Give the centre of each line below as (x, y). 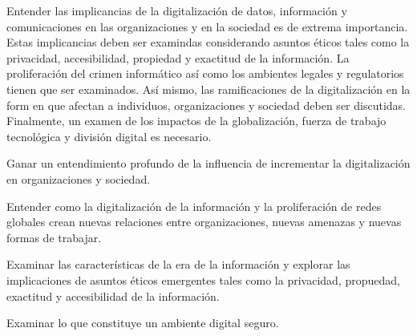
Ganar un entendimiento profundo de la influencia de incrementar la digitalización (208, 163)
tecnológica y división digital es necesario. (109, 136)
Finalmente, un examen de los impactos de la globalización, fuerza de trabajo (196, 121)
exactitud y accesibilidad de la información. (113, 296)
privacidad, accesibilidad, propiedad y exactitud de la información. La (178, 57)
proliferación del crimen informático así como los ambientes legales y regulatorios (205, 73)
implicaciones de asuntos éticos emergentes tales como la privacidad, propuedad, (203, 279)
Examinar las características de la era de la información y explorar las (178, 264)
